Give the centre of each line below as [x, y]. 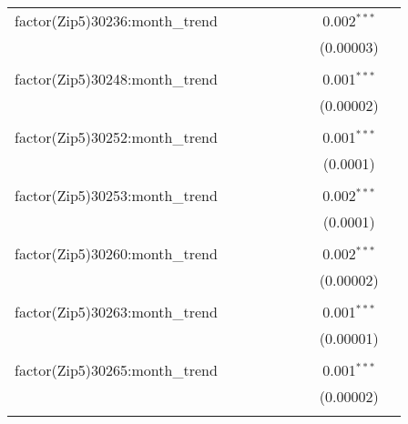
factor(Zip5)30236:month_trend [116, 20]
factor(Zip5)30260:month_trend [116, 253]
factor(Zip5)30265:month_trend [116, 370]
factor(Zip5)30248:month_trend [116, 79]
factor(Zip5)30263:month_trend [116, 312]
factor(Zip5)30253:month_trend [116, 195]
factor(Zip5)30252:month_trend [116, 137]
